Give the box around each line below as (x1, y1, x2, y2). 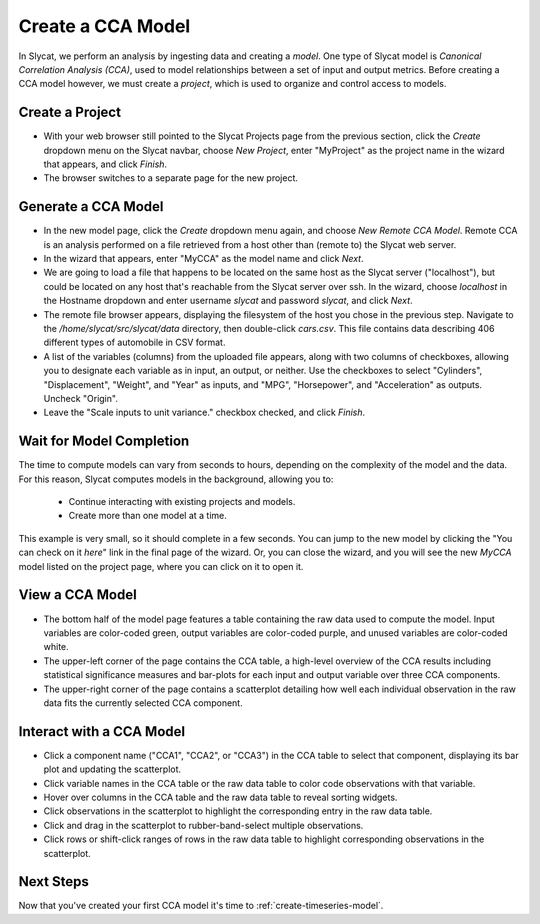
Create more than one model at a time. (68, 510, 227, 522)
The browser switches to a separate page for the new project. (43, 172, 299, 184)
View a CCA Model (18, 586, 137, 604)
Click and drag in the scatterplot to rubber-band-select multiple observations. (43, 819, 364, 831)
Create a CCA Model (18, 15, 191, 37)
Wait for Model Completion (18, 433, 190, 450)
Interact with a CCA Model (18, 723, 185, 740)
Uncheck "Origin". (43, 393, 119, 404)
